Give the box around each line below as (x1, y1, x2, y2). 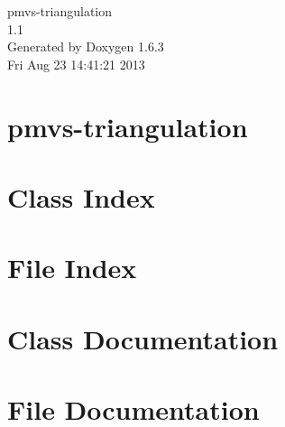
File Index (7, 249, 137, 286)
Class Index (7, 178, 155, 215)
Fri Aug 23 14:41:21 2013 (7, 54, 145, 73)
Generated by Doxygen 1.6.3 (7, 37, 164, 56)
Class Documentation (7, 320, 279, 357)
